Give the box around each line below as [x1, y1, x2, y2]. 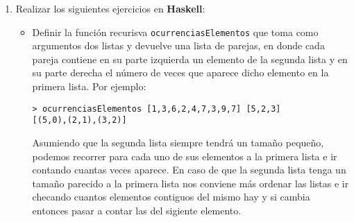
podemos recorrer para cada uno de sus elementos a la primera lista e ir [32, 148, 337, 163]
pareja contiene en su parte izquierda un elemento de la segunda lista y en [32, 51, 348, 66]
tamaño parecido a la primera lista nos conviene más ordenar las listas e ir [32, 176, 349, 190]
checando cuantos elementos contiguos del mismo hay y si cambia [32, 189, 310, 204]
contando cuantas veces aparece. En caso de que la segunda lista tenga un [32, 162, 346, 177]
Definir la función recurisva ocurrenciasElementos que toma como [32, 24, 319, 39]
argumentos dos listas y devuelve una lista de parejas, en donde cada [32, 38, 325, 53]
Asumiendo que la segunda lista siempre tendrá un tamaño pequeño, [32, 135, 324, 149]
